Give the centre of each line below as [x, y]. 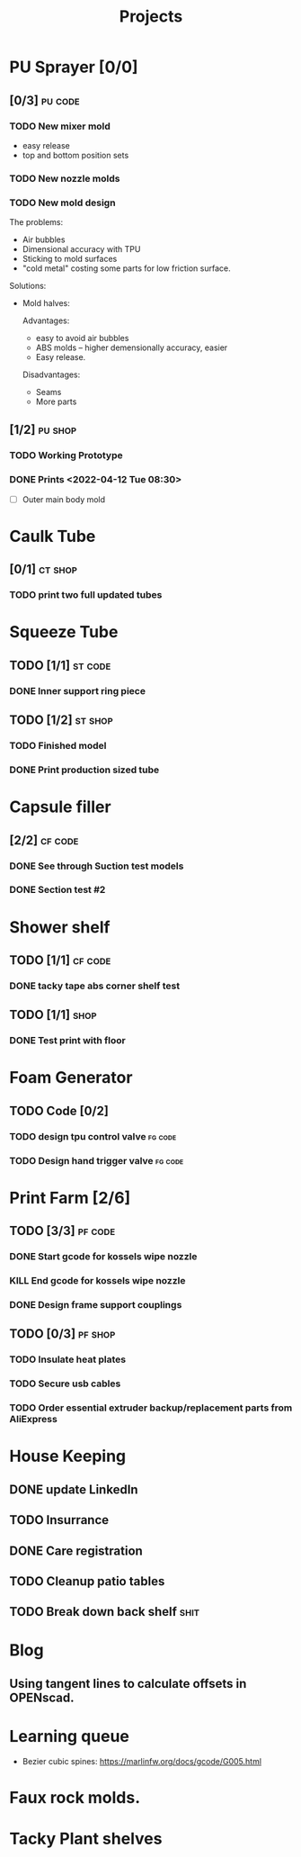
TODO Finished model [58, 746]
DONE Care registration [76, 1551]
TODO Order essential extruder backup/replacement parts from [151, 1408]
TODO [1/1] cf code [60, 960]
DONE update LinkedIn [74, 1489]
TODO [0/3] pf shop [62, 1334]
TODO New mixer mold [60, 126]
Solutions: [28, 286]
